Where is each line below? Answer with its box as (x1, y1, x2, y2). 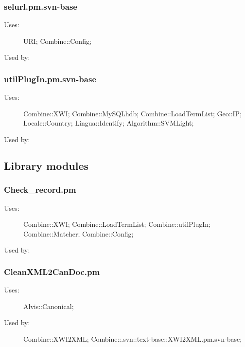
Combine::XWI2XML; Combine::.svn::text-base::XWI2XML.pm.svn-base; (23, 333, 242, 344)
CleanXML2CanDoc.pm (4, 265, 100, 277)
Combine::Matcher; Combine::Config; (23, 228, 134, 238)
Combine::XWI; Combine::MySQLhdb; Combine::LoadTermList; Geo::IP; (23, 108, 242, 118)
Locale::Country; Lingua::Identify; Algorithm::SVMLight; (23, 118, 194, 128)
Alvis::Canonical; (23, 301, 74, 311)
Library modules (4, 158, 89, 173)
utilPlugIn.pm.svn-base (4, 73, 97, 85)
